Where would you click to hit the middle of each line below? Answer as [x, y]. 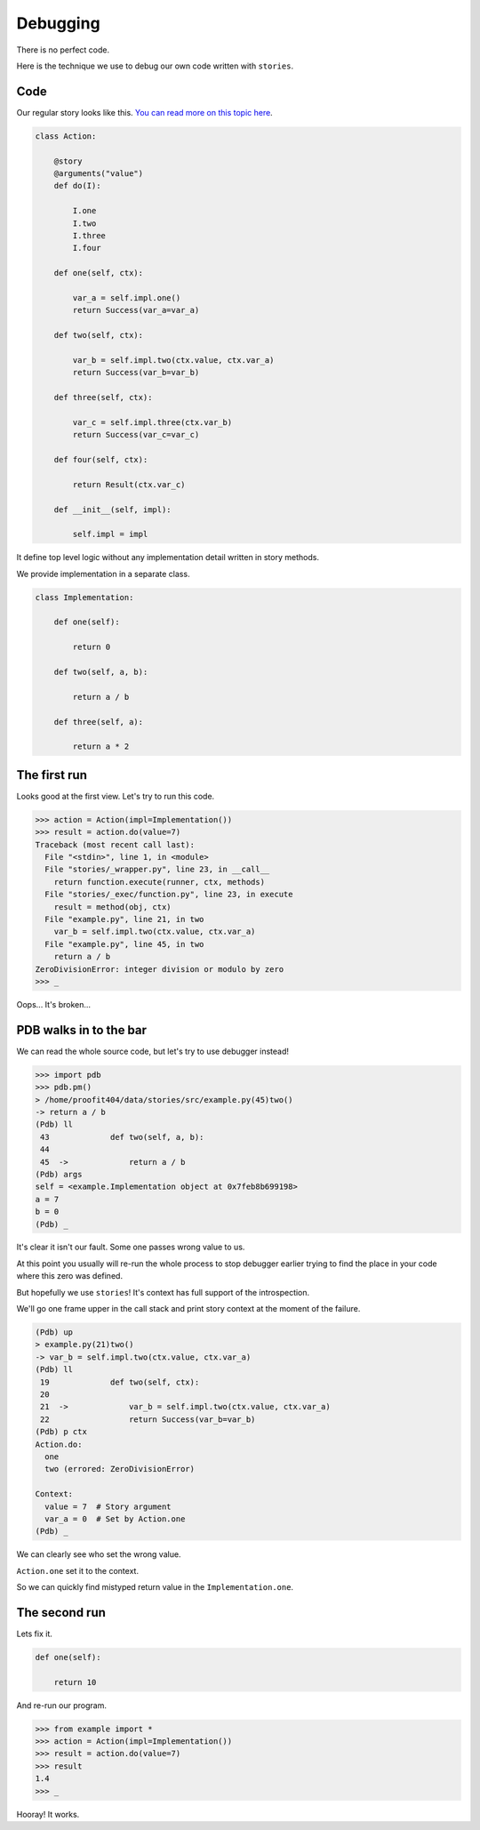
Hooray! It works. [48, 1814]
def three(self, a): [99, 722]
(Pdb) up [54, 1332]
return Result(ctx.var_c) [129, 484]
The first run [52, 775]
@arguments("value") [99, 173]
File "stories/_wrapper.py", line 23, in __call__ [157, 870]
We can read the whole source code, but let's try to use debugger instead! [152, 1051]
